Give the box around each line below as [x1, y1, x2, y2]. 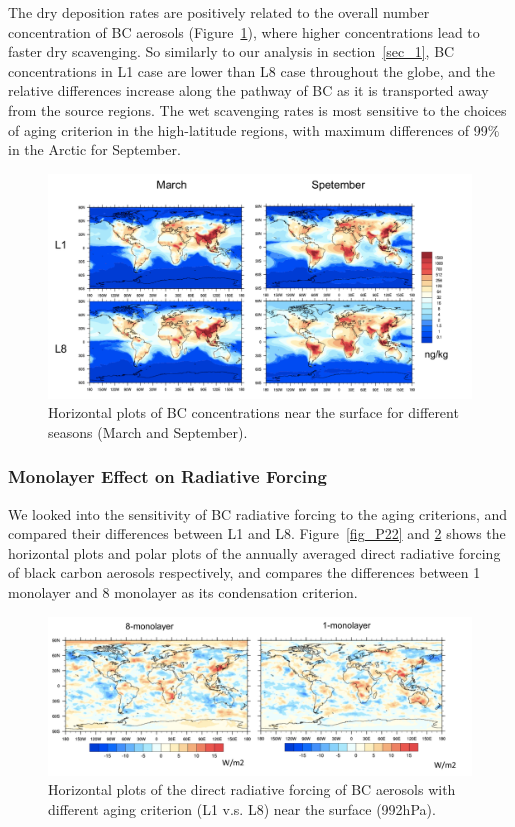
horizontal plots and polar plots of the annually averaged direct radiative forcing [8, 542, 501, 563]
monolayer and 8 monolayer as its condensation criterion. [8, 581, 358, 602]
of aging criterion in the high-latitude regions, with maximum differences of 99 [8, 119, 488, 140]
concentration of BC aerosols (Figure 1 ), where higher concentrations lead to [8, 21, 480, 42]
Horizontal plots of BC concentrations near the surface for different [48, 402, 459, 423]
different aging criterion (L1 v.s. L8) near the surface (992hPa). [48, 798, 436, 819]
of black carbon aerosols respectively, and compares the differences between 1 [8, 562, 481, 583]
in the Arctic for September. [8, 139, 181, 160]
